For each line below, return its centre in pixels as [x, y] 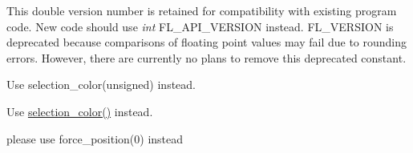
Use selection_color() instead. [80, 111]
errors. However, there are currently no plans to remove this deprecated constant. [206, 57]
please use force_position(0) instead [95, 138]
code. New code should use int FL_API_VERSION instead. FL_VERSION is [200, 26]
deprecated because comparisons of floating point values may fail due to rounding [206, 42]
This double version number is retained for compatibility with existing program [202, 10]
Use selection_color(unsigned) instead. [101, 85]
